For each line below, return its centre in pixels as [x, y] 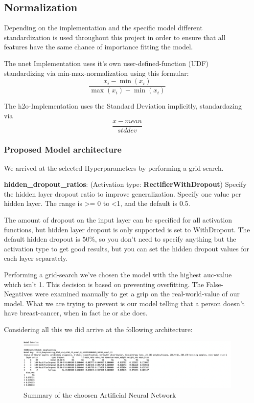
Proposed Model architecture [63, 149]
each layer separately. [36, 258]
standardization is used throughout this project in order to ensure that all [115, 37]
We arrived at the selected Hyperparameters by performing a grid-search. [114, 168]
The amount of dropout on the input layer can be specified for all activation [118, 220]
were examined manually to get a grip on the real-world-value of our [137, 294]
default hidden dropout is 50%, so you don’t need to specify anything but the [120, 239]
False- [215, 284]
